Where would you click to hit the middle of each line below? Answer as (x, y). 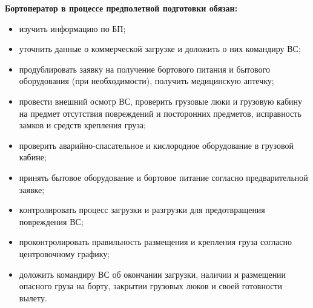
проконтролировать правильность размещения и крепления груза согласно (156, 242)
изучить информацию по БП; (72, 28)
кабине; (33, 157)
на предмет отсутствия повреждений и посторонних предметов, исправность (160, 113)
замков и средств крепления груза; (82, 125)
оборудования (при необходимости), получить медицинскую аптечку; (147, 81)
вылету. (33, 297)
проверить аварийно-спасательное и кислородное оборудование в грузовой (156, 145)
